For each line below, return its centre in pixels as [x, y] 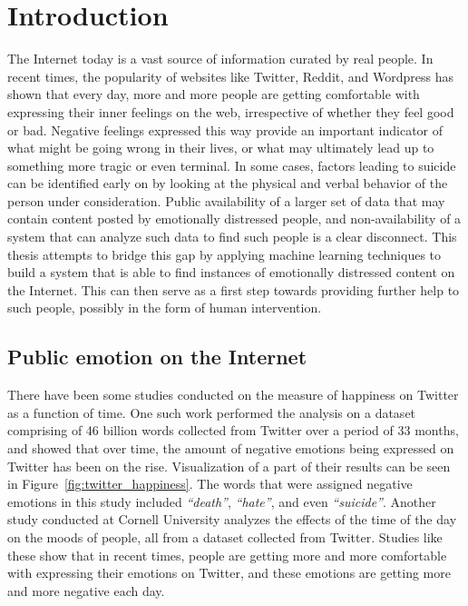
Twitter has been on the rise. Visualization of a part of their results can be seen [229, 466]
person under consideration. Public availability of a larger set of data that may [226, 200]
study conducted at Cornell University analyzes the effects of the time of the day [232, 519]
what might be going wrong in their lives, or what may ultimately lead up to [221, 148]
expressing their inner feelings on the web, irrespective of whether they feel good [231, 111]
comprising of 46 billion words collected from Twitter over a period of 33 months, [233, 430]
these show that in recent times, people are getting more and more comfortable [227, 555]
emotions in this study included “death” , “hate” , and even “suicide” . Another [222, 501]
